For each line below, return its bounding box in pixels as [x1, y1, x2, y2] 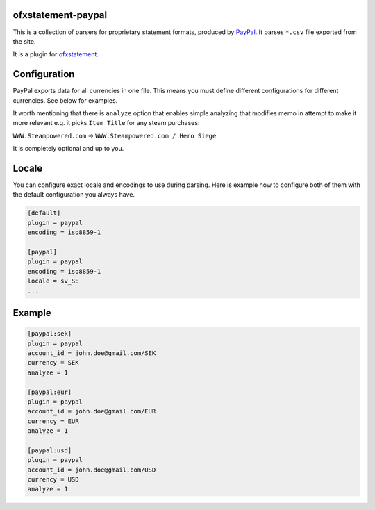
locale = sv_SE [27, 277, 79, 285]
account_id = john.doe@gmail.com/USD [27, 466, 156, 474]
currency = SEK [27, 359, 79, 367]
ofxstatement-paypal [12, 9, 108, 21]
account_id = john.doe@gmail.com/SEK [27, 349, 156, 357]
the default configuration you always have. [12, 190, 135, 199]
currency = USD [27, 476, 79, 484]
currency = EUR [27, 417, 79, 425]
